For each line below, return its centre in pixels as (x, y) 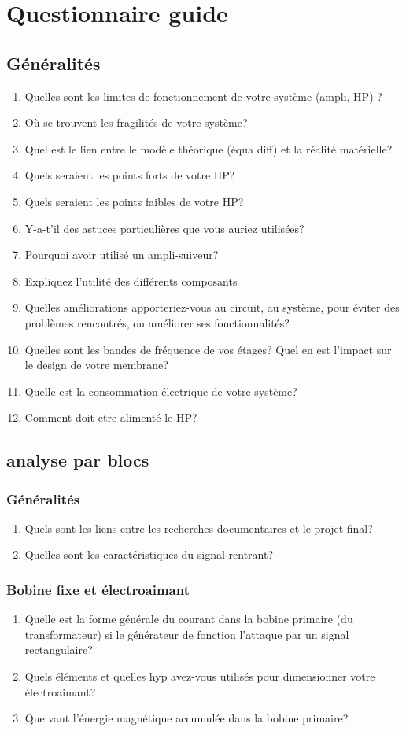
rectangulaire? (59, 650)
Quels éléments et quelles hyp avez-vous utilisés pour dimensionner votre (200, 676)
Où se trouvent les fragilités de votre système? (136, 122)
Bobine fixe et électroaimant (98, 589)
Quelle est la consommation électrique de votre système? (161, 391)
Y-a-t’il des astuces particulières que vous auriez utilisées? (164, 228)
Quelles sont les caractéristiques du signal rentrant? (149, 554)
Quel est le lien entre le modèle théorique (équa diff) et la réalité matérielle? (209, 148)
